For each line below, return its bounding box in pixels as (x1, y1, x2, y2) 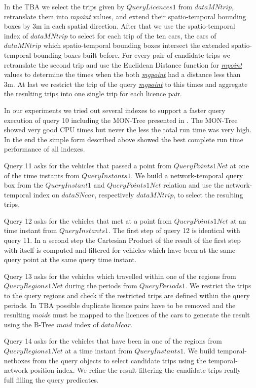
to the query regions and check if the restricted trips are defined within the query (4, 290, 250, 301)
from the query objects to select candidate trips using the (33, 355, 206, 365)
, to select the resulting (173, 189, 243, 199)
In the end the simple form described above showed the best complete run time (4, 134, 243, 144)
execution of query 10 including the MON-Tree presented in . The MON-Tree (4, 115, 238, 125)
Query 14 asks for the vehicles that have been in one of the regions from (4, 336, 222, 346)
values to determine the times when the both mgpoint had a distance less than (4, 69, 241, 79)
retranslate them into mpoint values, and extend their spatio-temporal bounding (4, 11, 246, 21)
